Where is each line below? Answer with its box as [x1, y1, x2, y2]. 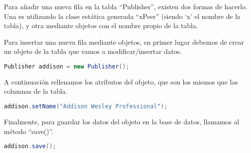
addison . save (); [4, 143, 56, 150]
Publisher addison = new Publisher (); [4, 63, 129, 70]
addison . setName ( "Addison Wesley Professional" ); [4, 103, 168, 110]
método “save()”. [4, 126, 54, 136]
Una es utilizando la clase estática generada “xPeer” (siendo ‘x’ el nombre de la [4, 11, 241, 21]
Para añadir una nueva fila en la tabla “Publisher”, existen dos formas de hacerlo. [4, 1, 248, 11]
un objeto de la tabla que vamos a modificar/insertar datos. [4, 46, 182, 56]
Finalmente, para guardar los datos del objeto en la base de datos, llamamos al [4, 116, 239, 126]
